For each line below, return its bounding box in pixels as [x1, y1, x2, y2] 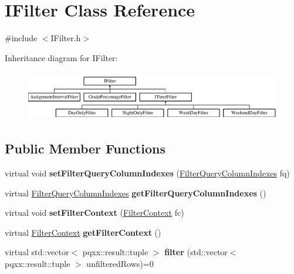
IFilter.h [50, 32, 81, 44]
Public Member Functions [5, 139, 165, 158]
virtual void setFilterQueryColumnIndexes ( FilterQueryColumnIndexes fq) [5, 167, 290, 179]
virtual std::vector [5, 246, 69, 258]
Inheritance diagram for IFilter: [5, 51, 118, 64]
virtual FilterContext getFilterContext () [5, 226, 161, 238]
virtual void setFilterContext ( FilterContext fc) [5, 206, 184, 219]
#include [5, 32, 38, 44]
